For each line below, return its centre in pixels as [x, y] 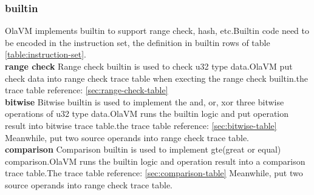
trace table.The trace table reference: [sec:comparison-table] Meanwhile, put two [154, 173]
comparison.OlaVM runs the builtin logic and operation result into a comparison [155, 161]
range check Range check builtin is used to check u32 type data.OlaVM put [149, 66]
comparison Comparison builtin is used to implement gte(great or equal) [143, 149]
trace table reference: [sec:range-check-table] [87, 90]
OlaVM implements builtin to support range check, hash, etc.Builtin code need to [157, 31]
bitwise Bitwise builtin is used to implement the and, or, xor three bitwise [145, 101]
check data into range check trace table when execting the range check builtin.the [157, 78]
